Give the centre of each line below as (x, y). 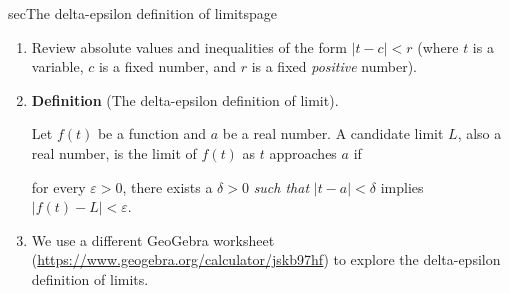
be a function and (152, 133)
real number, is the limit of (114, 152)
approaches (303, 152)
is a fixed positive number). (334, 66)
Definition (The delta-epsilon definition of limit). (185, 99)
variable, (57, 66)
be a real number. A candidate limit (333, 133)
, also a (479, 133)
